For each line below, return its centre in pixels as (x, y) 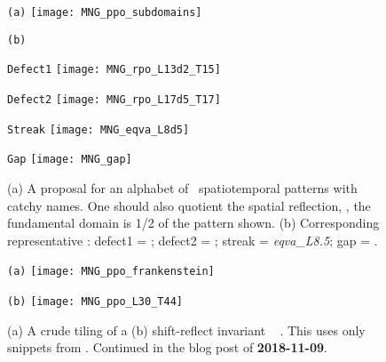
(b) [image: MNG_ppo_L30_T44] (95, 301)
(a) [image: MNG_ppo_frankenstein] (111, 272)
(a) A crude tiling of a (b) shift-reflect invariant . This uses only (186, 330)
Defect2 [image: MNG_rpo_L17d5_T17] (114, 99)
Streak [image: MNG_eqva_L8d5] (98, 129)
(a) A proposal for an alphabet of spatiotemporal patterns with (182, 187)
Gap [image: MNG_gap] (70, 160)
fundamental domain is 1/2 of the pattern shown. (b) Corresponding (193, 223)
